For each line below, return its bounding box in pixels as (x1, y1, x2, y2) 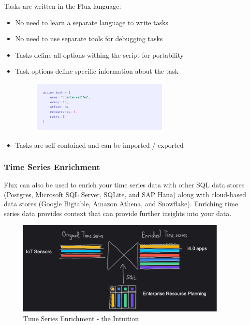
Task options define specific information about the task (15, 66, 178, 76)
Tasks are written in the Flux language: (4, 1, 121, 11)
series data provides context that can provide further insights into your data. (4, 208, 232, 218)
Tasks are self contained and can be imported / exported (15, 140, 184, 150)
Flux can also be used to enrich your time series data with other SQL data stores (4, 180, 245, 190)
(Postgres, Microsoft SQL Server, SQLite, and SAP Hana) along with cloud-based (4, 189, 247, 199)
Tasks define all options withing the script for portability (15, 49, 184, 60)
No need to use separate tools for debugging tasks (15, 33, 163, 44)
